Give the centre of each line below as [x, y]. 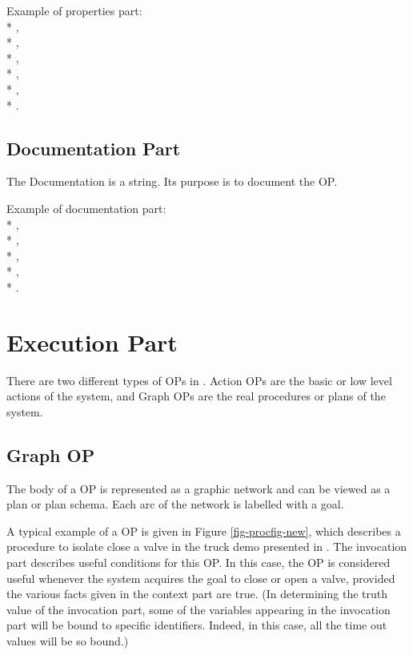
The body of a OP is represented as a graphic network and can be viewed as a [198, 488]
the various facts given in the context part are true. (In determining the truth [197, 594]
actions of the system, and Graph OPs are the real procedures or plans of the [196, 396]
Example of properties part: [74, 10]
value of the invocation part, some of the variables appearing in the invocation [198, 609]
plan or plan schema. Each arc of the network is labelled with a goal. [175, 504]
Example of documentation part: [86, 208]
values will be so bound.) [68, 640]
